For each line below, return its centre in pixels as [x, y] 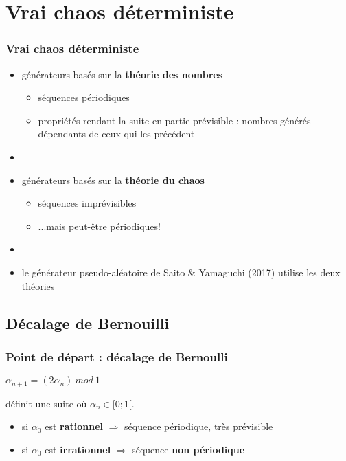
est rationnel [74, 426]
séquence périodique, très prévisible [199, 426]
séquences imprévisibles [87, 203]
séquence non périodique [188, 449]
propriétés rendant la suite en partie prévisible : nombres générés [174, 120]
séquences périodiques [84, 97]
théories [38, 285]
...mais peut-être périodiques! [99, 226]
